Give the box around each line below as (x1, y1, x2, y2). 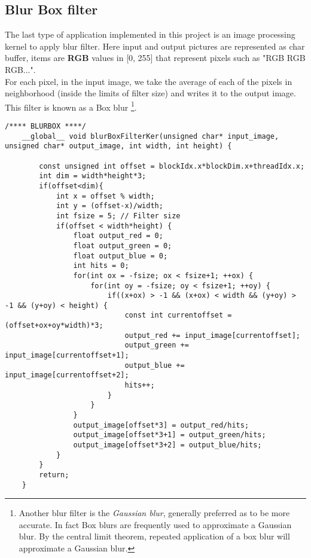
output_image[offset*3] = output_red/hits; (73, 420, 249, 429)
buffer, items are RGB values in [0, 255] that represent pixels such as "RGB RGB (5, 51, 306, 64)
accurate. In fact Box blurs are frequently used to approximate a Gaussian (19, 518, 292, 530)
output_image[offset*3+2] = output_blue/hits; (73, 441, 262, 450)
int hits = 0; (73, 261, 129, 270)
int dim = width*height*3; (39, 172, 147, 181)
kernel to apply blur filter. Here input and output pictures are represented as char (5, 39, 305, 52)
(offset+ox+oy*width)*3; (5, 321, 103, 330)
